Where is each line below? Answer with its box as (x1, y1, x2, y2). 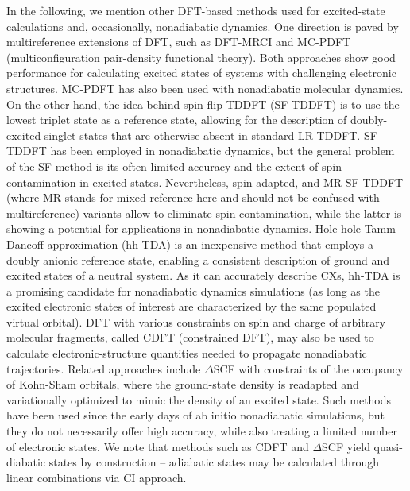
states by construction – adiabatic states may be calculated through (48, 454, 380, 470)
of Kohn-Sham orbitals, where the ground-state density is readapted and (6, 376, 359, 392)
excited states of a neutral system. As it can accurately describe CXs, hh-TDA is (6, 267, 400, 284)
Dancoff (6, 235, 44, 252)
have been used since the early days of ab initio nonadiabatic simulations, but (6, 407, 385, 423)
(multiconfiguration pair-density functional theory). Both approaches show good (6, 48, 396, 65)
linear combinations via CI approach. (6, 469, 187, 485)
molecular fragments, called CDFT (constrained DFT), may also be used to (6, 329, 374, 346)
